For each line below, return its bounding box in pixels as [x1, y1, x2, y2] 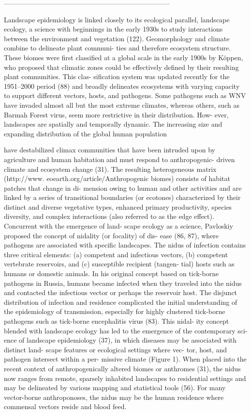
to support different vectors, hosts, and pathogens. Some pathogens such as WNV [4, 90, 246, 100]
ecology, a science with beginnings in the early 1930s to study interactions [4, 24, 223, 34]
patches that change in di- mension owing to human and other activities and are [4, 182, 242, 193]
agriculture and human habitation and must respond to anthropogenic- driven [4, 154, 235, 164]
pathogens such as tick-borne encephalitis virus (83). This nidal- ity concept [4, 316, 229, 326]
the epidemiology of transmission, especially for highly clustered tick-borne [4, 306, 225, 316]
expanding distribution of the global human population [4, 128, 167, 138]
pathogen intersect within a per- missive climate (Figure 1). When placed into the [4, 354, 247, 364]
